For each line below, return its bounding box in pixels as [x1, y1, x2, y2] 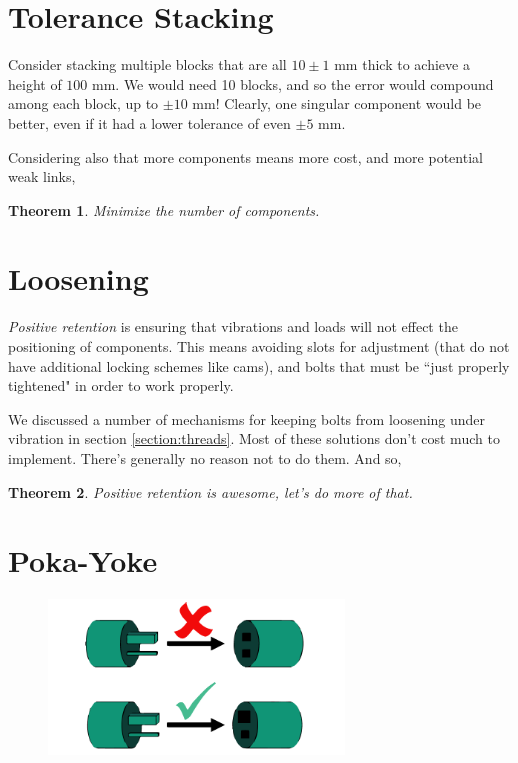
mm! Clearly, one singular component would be [192, 93, 482, 114]
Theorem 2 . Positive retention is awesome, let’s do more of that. [8, 481, 413, 502]
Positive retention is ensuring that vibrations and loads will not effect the [8, 316, 458, 337]
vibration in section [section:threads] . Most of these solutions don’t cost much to [8, 428, 500, 449]
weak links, [8, 166, 76, 187]
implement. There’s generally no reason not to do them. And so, [8, 447, 402, 468]
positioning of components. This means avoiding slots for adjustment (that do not [8, 336, 510, 356]
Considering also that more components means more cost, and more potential [8, 146, 483, 167]
